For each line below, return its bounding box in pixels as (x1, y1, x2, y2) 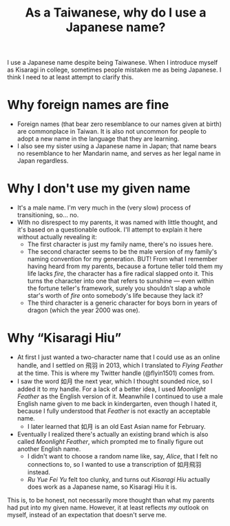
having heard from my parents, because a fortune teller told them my (27, 262, 223, 270)
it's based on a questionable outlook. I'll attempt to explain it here (17, 225, 202, 234)
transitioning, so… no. (17, 211, 79, 219)
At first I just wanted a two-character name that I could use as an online (17, 353, 220, 361)
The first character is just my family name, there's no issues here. (27, 240, 213, 249)
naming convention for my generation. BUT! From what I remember (27, 255, 218, 263)
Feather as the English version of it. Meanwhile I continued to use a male (17, 392, 224, 401)
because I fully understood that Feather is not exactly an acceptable (17, 407, 211, 415)
